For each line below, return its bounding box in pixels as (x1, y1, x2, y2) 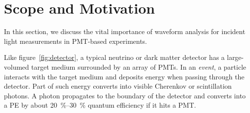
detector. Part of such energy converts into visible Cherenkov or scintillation (4, 81, 232, 91)
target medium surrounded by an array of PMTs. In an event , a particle (31, 61, 247, 72)
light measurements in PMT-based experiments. (4, 36, 147, 46)
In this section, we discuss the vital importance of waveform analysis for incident (4, 26, 246, 37)
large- (227, 52, 244, 62)
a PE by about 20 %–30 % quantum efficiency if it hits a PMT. (4, 100, 196, 110)
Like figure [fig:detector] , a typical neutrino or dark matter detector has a (4, 52, 225, 62)
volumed (4, 61, 29, 72)
